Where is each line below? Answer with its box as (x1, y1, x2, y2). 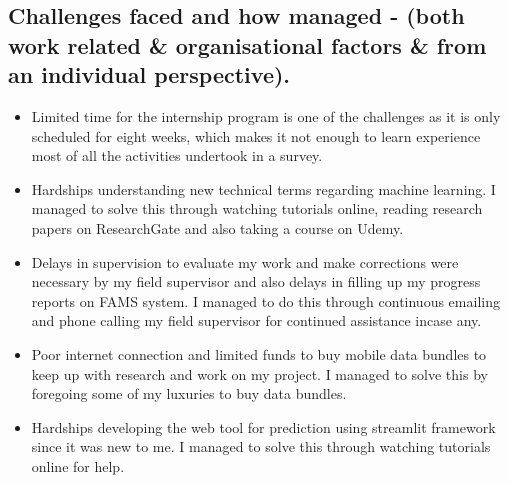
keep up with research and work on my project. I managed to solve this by (31, 363, 488, 384)
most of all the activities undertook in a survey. (31, 145, 323, 166)
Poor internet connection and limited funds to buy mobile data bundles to (31, 343, 487, 364)
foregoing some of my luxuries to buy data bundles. (31, 383, 347, 404)
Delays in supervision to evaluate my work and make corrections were (31, 251, 459, 272)
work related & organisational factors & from (8, 29, 487, 60)
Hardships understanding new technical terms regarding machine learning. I (31, 178, 496, 199)
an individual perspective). (8, 59, 291, 90)
